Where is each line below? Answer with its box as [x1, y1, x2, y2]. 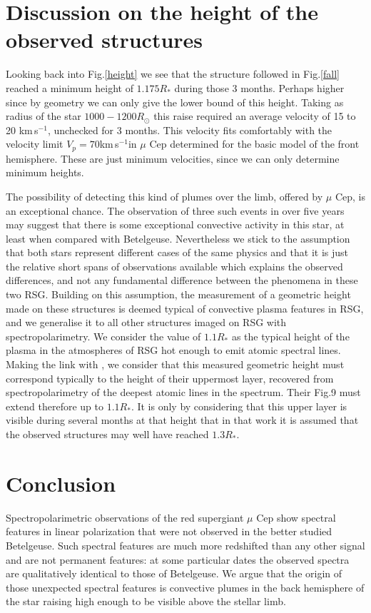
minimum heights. [6, 165, 84, 180]
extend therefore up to [6, 398, 103, 413]
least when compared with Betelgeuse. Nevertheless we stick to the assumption [6, 230, 350, 245]
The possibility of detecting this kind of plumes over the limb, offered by [6, 188, 323, 203]
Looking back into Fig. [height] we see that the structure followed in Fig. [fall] [6, 66, 340, 81]
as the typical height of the [231, 328, 350, 343]
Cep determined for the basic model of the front [149, 136, 360, 151]
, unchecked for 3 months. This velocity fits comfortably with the [47, 122, 332, 137]
